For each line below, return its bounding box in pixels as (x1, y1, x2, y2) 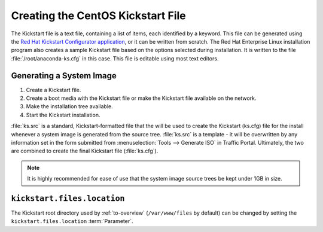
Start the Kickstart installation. (26, 111, 100, 118)
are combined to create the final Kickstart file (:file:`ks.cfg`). (11, 147, 159, 155)
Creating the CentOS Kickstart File (11, 9, 187, 22)
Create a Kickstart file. (26, 86, 81, 93)
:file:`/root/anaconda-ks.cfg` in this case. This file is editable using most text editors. (11, 54, 219, 62)
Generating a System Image (11, 71, 117, 81)
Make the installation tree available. (26, 103, 113, 110)
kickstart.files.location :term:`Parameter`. (11, 218, 133, 225)
